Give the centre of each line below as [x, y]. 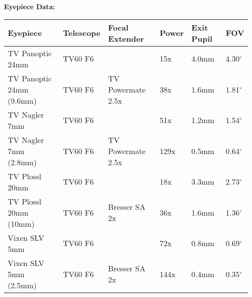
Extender [126, 38]
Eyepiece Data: [30, 6]
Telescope [82, 33]
